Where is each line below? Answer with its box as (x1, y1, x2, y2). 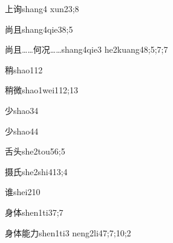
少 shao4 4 (5, 124, 39, 137)
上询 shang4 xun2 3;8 (5, 2, 79, 15)
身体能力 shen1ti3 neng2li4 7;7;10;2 (5, 226, 131, 239)
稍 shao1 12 (5, 63, 43, 76)
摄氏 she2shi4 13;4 (5, 165, 68, 178)
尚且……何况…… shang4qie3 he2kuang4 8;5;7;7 (5, 43, 168, 56)
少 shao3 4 (5, 104, 39, 116)
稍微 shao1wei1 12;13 (5, 84, 79, 96)
